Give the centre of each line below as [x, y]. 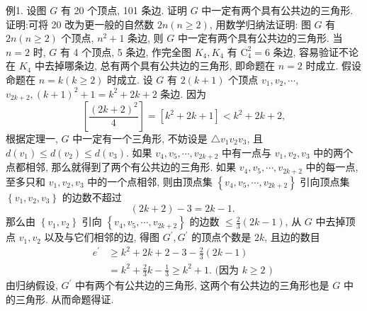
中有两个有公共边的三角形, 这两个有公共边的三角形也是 [202, 285]
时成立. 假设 [333, 66]
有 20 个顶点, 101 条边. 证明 [124, 10]
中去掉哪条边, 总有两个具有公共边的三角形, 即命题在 [155, 66]
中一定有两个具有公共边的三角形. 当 [260, 38]
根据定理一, [32, 138]
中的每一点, [332, 167]
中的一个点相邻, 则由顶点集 [150, 181]
